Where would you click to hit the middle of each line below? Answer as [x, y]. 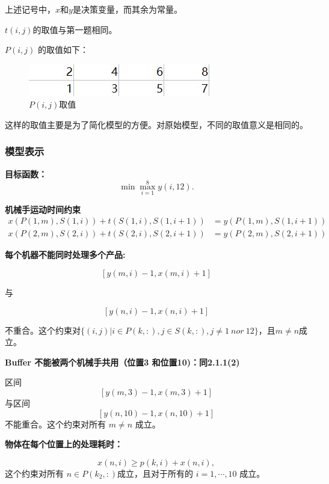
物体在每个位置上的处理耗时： [64, 444]
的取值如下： [63, 50]
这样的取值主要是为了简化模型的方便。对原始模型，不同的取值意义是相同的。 [156, 124]
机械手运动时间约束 [43, 209]
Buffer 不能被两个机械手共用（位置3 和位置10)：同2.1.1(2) [122, 362]
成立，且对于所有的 [155, 473]
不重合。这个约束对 [43, 330]
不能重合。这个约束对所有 [55, 424]
